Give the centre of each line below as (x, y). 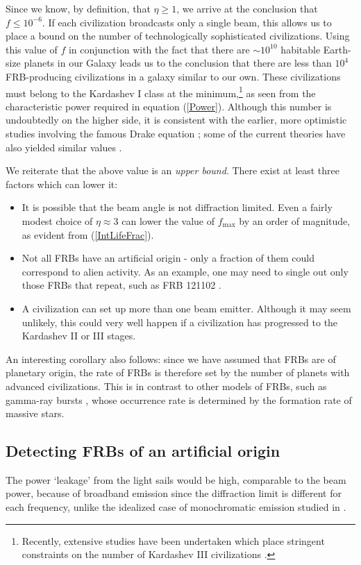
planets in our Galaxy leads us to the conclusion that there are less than (178, 63)
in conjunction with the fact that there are (159, 49)
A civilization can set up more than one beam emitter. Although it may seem (186, 308)
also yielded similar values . (64, 147)
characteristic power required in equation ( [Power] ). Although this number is (169, 106)
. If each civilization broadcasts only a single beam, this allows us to (187, 22)
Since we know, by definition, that (78, 8)
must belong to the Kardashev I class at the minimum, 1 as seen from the (161, 92)
